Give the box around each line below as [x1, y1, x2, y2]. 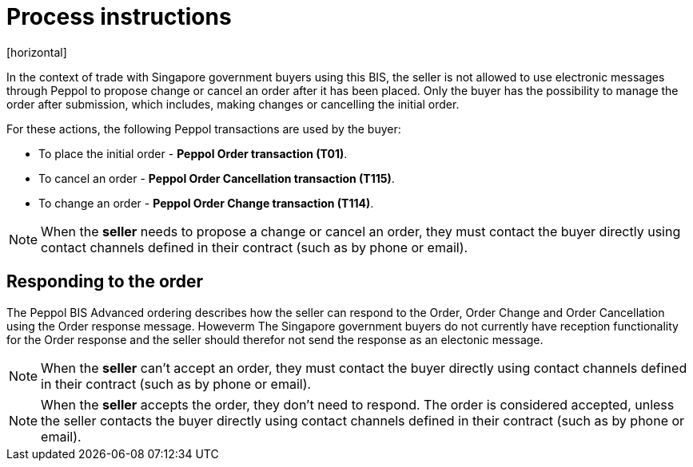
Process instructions [6, 3, 232, 30]
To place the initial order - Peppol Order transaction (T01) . [38, 146, 348, 160]
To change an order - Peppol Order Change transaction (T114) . [38, 196, 374, 210]
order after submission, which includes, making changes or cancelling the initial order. [6, 97, 460, 111]
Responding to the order [6, 271, 204, 292]
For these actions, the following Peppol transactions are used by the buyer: [6, 121, 401, 136]
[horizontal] [6, 45, 67, 59]
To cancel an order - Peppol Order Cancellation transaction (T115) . [38, 171, 395, 185]
